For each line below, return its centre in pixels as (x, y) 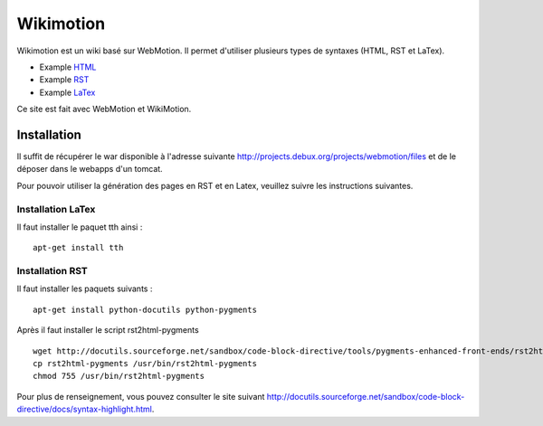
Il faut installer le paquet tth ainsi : (80, 227)
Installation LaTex (56, 209)
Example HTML (68, 67)
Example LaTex (67, 92)
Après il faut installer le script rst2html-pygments (108, 330)
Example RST (64, 80)
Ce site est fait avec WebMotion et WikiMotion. (104, 109)
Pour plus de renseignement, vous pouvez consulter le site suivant (141, 396)
